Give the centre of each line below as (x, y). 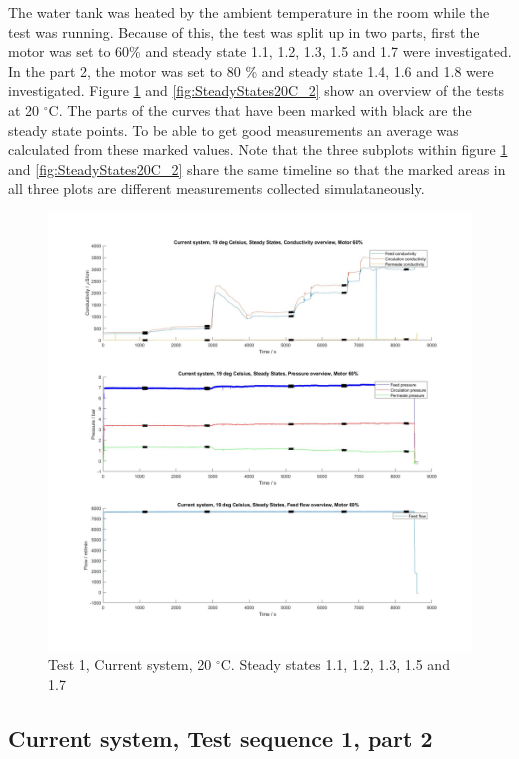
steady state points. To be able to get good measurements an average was (233, 129)
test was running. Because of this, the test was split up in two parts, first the (244, 31)
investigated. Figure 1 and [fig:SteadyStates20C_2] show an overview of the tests (256, 90)
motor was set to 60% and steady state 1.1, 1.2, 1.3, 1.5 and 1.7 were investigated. (260, 51)
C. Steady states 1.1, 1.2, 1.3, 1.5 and (335, 664)
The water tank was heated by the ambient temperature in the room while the (249, 12)
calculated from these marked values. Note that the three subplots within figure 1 (258, 149)
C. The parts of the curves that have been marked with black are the (260, 109)
